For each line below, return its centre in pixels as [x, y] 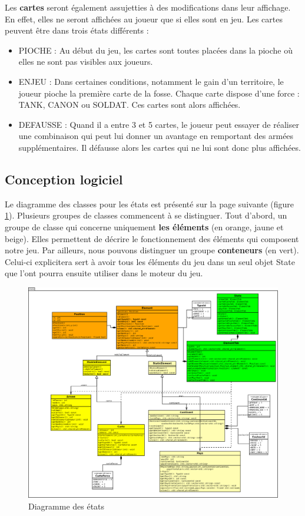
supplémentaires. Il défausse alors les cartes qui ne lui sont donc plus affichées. [160, 147]
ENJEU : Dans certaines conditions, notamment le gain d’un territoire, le [151, 81]
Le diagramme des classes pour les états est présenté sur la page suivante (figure [150, 204]
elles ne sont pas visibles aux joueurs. [86, 62]
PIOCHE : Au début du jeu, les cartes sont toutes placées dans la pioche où [155, 50]
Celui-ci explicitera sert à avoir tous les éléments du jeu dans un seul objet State [150, 261]
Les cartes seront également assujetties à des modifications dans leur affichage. [148, 7]
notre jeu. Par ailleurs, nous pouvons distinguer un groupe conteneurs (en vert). [152, 250]
